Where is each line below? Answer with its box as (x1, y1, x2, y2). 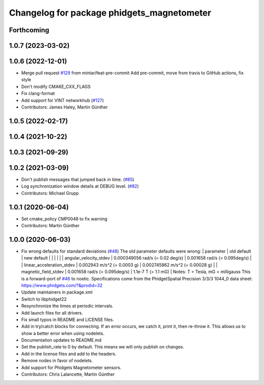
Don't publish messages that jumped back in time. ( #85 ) (21, 176, 134, 182)
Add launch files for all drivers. (21, 310, 83, 316)
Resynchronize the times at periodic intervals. (21, 303, 113, 309)
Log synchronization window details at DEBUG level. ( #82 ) (21, 183, 139, 189)
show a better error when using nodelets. (21, 330, 105, 336)
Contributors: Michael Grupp (21, 190, 79, 196)
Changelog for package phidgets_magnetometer (9, 7, 211, 18)
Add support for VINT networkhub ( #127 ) (21, 97, 104, 103)
